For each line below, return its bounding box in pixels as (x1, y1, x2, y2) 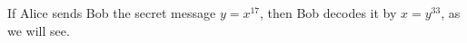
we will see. (7, 21, 70, 39)
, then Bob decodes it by (260, 4, 397, 21)
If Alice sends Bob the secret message (7, 4, 216, 21)
